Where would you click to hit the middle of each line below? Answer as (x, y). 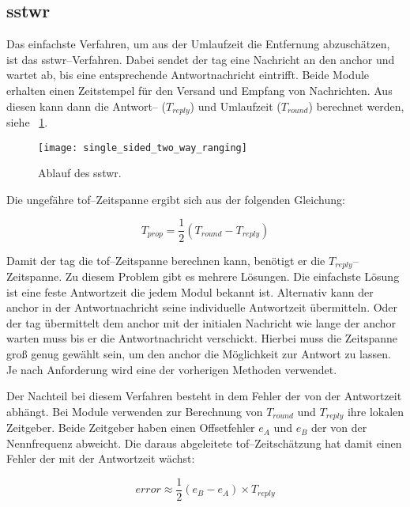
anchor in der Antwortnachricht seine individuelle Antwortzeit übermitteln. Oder (202, 307)
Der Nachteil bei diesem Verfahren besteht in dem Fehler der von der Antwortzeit (204, 396)
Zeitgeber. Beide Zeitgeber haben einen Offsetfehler (131, 428)
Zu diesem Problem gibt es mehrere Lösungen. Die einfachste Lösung (232, 276)
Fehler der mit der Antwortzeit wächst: (101, 458)
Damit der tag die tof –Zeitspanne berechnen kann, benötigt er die (166, 260)
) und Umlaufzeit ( (235, 106)
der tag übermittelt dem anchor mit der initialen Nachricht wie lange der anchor (201, 322)
